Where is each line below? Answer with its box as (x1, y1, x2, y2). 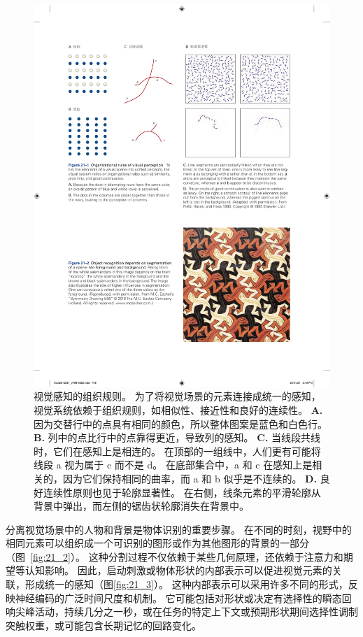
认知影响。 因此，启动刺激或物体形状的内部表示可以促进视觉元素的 (24, 563, 332, 578)
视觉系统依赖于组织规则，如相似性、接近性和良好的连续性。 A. (34, 402, 323, 417)
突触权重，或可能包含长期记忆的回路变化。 (6, 617, 201, 632)
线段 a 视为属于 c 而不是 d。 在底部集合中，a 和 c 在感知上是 (34, 457, 313, 472)
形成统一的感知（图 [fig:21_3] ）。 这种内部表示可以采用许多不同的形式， (24, 577, 348, 592)
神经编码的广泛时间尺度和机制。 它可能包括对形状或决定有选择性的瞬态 (15, 590, 342, 605)
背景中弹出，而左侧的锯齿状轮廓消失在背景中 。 (34, 499, 249, 513)
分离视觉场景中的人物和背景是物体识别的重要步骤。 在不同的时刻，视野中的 (6, 522, 352, 536)
